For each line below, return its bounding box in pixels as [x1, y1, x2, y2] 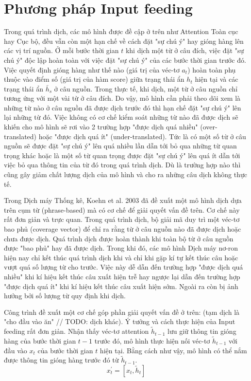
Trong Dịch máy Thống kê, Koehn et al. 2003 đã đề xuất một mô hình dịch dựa [4, 195, 242, 205]
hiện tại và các [195, 74, 238, 84]
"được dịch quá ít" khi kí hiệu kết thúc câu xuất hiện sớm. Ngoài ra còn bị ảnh [4, 281, 238, 291]
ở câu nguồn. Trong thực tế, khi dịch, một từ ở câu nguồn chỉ [54, 83, 238, 93]
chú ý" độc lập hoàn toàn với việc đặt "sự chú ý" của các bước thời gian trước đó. [4, 54, 246, 65]
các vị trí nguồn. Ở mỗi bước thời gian [4, 45, 119, 55]
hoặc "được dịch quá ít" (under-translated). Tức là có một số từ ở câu [38, 131, 246, 141]
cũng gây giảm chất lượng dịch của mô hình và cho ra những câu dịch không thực [4, 169, 247, 180]
